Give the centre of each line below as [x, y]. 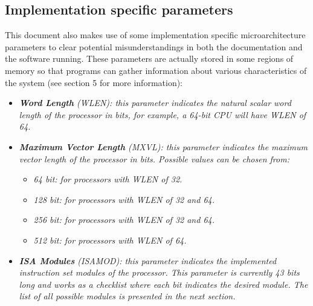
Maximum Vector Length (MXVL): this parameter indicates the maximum [163, 146]
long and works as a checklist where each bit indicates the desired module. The [163, 284]
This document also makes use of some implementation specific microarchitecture [155, 35]
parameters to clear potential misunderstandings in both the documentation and [154, 46]
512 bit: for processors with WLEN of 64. [110, 240]
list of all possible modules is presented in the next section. [127, 296]
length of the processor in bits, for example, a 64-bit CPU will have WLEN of [163, 114]
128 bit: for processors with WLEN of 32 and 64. [124, 199]
